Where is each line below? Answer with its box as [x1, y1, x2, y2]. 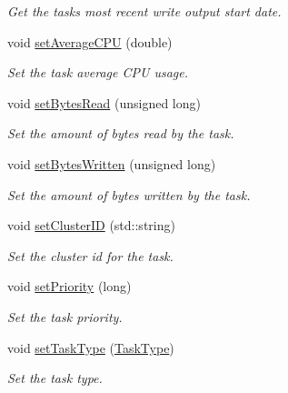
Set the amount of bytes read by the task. [7, 124, 234, 143]
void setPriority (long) [7, 277, 132, 296]
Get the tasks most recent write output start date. [7, 2, 282, 20]
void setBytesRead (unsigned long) [7, 93, 201, 112]
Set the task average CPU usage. [7, 63, 188, 82]
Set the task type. [7, 368, 103, 388]
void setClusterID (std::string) [7, 216, 175, 235]
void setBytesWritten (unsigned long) [7, 154, 216, 173]
